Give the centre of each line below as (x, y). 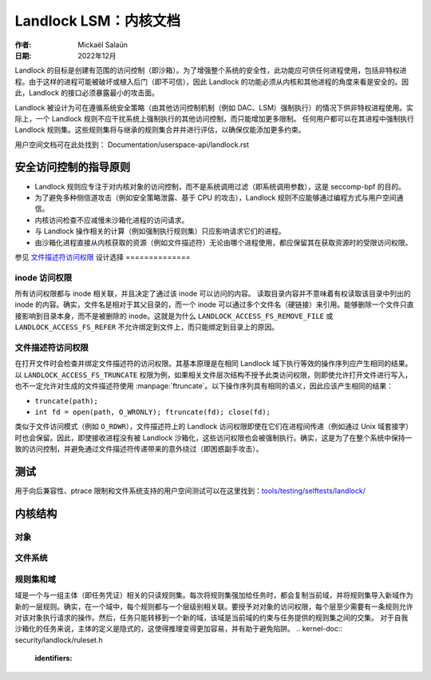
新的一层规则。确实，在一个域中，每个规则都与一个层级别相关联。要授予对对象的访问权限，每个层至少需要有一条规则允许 (214, 606)
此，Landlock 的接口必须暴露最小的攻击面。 (87, 93)
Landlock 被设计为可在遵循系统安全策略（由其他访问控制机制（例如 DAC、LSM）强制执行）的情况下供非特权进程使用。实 (214, 107)
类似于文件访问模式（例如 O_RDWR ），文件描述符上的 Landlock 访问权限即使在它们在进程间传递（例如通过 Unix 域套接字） (214, 427)
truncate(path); (67, 401)
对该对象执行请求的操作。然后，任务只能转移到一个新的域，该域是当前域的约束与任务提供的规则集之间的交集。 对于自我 (212, 618)
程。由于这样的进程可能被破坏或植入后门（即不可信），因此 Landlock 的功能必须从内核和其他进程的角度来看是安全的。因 (212, 82)
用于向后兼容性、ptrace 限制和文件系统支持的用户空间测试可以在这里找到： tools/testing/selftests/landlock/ (190, 491)
